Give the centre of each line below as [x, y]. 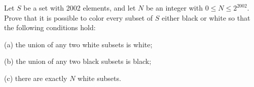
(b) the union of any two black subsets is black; [78, 61]
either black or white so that [206, 17]
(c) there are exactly [36, 78]
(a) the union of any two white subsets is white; [78, 44]
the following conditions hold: [50, 27]
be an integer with [174, 8]
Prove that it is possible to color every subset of [79, 17]
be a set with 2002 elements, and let [80, 8]
